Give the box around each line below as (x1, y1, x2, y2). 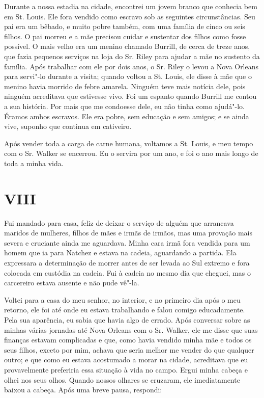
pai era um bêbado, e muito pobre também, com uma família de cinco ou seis (4, 21, 245, 32)
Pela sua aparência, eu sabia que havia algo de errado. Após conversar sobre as (4, 314, 250, 325)
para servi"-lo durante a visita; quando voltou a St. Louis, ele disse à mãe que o (4, 71, 252, 82)
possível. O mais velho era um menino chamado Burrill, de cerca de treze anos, (4, 41, 250, 51)
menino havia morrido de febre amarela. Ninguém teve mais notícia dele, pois (4, 81, 246, 91)
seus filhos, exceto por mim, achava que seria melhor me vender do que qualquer (4, 344, 254, 355)
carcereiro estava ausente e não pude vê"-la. (4, 277, 139, 288)
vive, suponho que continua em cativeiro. (4, 121, 132, 131)
